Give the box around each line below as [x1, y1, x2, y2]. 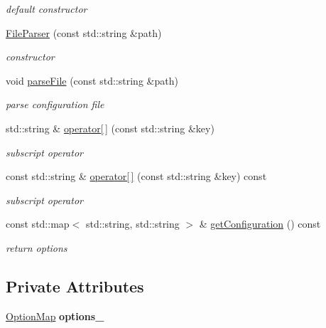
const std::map [6, 216, 70, 231]
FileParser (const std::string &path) [6, 25, 162, 40]
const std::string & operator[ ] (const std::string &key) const [6, 169, 267, 184]
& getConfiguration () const [199, 216, 321, 231]
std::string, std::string [85, 216, 180, 231]
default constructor [6, 1, 87, 16]
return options [6, 240, 67, 255]
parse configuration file [6, 97, 104, 112]
